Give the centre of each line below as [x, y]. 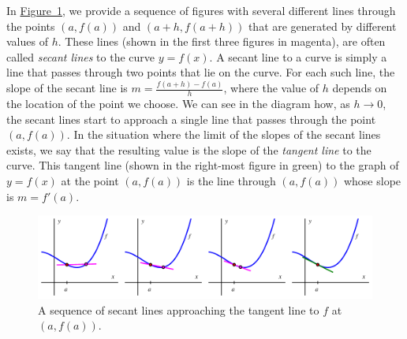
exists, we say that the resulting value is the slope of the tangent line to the [189, 149]
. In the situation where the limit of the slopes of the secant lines [224, 134]
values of [27, 41]
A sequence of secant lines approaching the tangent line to [179, 309]
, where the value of [271, 88]
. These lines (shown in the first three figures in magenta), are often [222, 41]
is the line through [231, 181]
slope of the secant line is [67, 88]
